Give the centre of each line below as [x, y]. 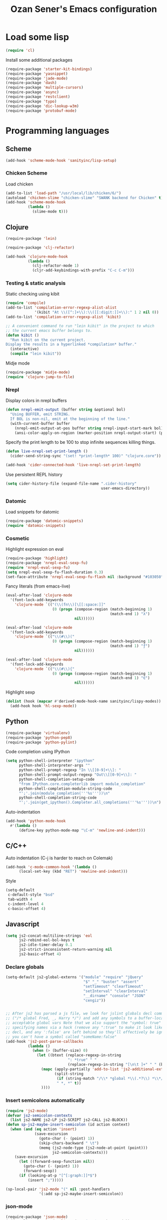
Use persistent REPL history [34, 475]
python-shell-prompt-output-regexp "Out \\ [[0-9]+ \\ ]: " [78, 775]
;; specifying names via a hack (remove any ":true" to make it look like [84, 1028]
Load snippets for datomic [32, 512]
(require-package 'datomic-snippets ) [45, 521]
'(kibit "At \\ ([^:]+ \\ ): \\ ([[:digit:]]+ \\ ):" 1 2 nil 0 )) [97, 312]
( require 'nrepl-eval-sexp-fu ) [38, 567]
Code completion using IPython [38, 752]
